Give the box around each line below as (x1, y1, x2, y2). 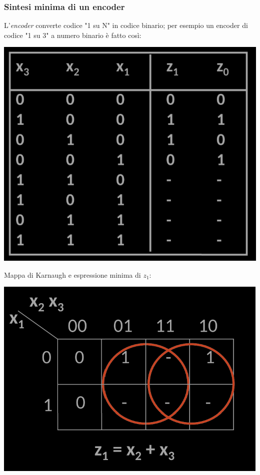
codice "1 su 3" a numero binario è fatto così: (4, 29, 141, 40)
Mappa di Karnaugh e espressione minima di (4, 269, 141, 280)
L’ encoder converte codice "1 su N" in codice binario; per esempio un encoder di (4, 20, 248, 30)
